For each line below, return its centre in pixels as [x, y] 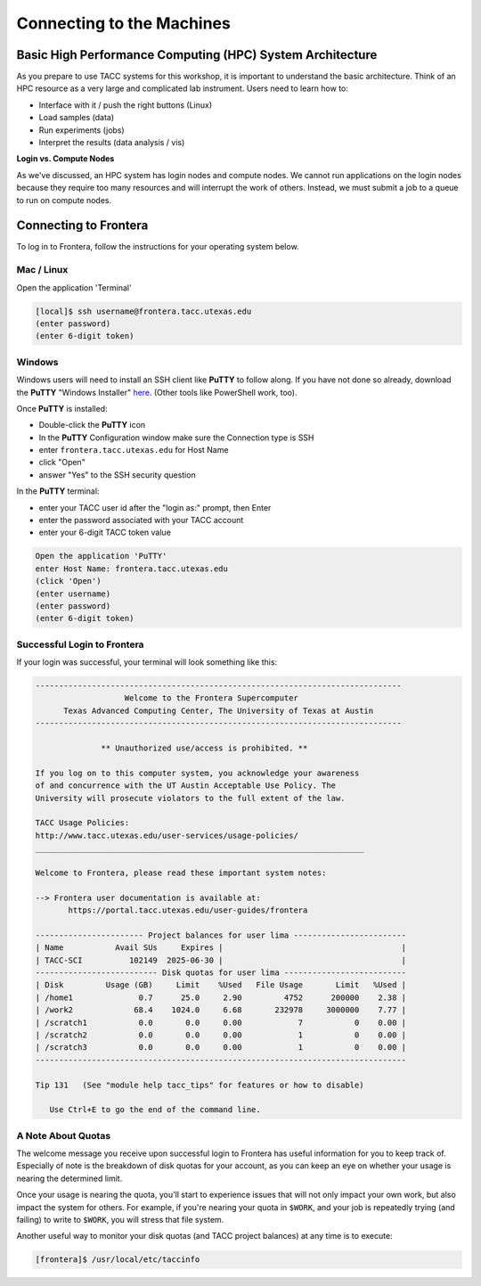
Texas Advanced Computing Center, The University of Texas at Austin [219, 710]
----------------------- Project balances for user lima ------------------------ [221, 935]
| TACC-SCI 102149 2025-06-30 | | [221, 960]
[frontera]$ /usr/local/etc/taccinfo [118, 1260]
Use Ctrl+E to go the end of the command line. [155, 1110]
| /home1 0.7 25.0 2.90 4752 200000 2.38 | [221, 997]
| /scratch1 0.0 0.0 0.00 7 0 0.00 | [221, 1022]
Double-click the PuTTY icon [92, 425]
